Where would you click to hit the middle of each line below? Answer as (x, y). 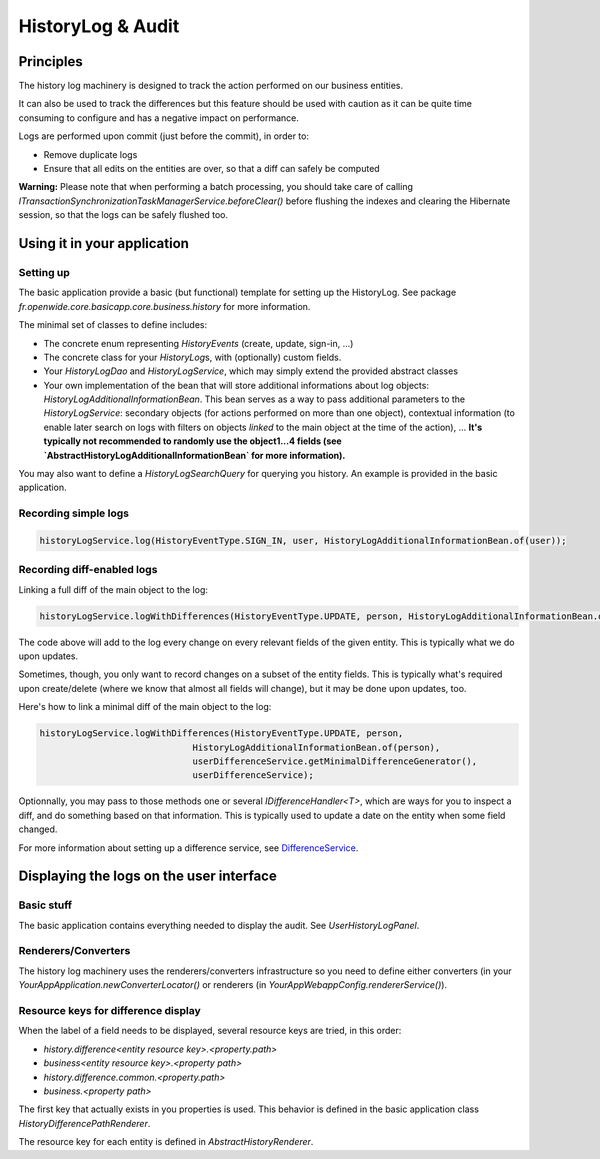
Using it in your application (104, 243)
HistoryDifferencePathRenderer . (84, 1123)
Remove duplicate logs (90, 154)
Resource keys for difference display (109, 1010)
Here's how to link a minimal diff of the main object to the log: (145, 707)
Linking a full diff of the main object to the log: (113, 589)
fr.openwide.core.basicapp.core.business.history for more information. (164, 306)
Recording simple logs (74, 513)
